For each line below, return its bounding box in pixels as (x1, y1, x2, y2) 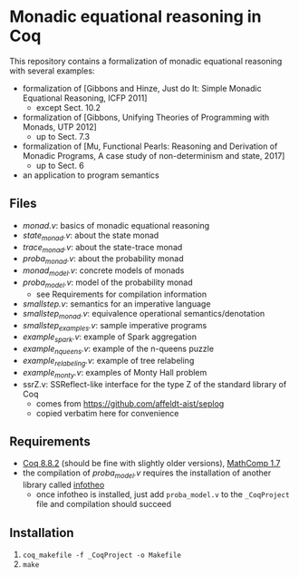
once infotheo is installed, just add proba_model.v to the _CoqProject (35, 489, 290, 500)
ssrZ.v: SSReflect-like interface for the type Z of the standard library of (22, 378, 287, 389)
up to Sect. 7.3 (35, 131, 91, 142)
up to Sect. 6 (35, 160, 84, 171)
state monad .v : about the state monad (22, 230, 159, 242)
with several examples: (9, 65, 95, 76)
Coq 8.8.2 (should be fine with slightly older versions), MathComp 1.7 (22, 458, 281, 469)
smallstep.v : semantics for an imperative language (22, 298, 211, 309)
